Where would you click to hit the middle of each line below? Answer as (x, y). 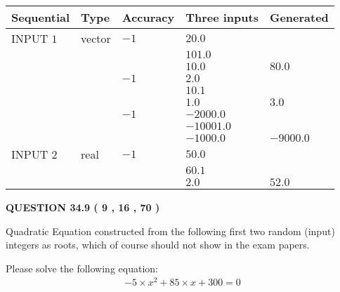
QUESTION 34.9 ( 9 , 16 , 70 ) (83, 207)
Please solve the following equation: (82, 268)
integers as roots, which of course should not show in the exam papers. (158, 245)
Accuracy (148, 17)
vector (96, 38)
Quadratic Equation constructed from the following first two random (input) (170, 231)
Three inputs (222, 17)
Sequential (41, 17)
